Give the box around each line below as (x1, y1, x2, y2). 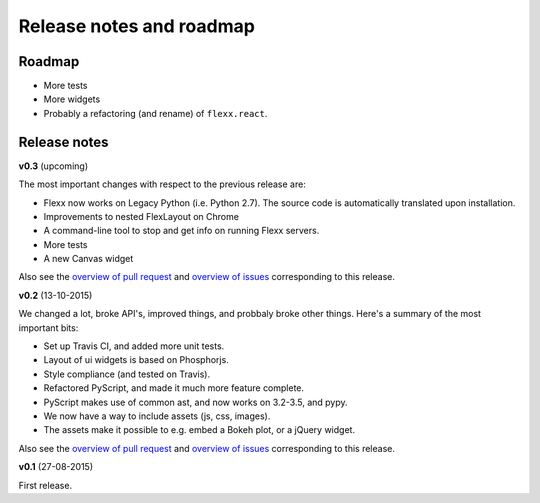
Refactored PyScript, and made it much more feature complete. (43, 382, 305, 394)
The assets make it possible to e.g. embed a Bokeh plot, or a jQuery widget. (43, 424, 355, 436)
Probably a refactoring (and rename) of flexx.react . (43, 107, 268, 119)
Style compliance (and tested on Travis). (43, 368, 210, 380)
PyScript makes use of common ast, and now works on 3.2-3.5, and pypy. (43, 396, 349, 408)
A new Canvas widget (43, 253, 134, 265)
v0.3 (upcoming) (18, 160, 89, 172)
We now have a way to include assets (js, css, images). (43, 410, 271, 422)
